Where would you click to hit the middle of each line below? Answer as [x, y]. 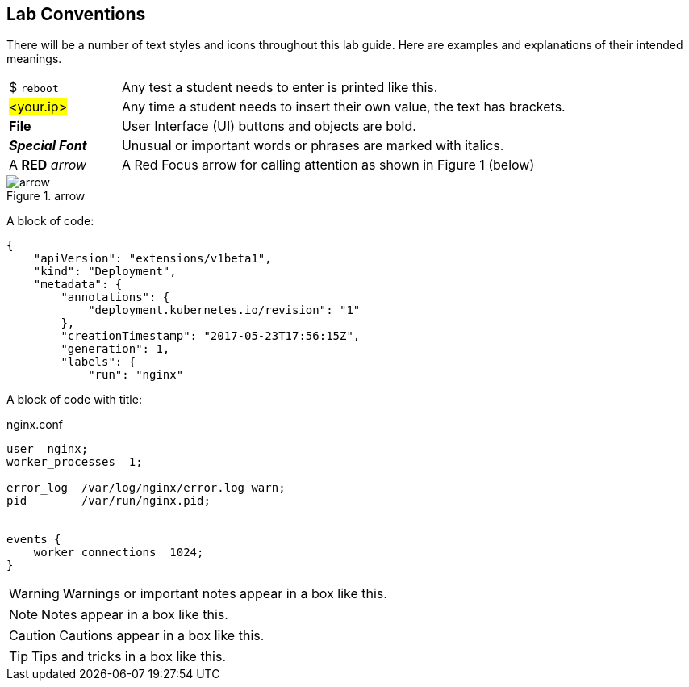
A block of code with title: [74, 400]
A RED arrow [48, 165]
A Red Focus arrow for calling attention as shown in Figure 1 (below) [328, 165]
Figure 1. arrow [46, 196]
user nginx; [48, 449]
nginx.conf [35, 425]
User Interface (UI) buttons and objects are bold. [269, 126]
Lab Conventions [76, 14]
